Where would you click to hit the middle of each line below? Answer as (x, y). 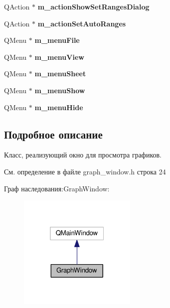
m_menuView (59, 57)
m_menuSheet (60, 74)
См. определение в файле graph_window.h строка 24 (85, 171)
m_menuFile (57, 40)
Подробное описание (53, 134)
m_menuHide (59, 107)
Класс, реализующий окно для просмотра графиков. (83, 155)
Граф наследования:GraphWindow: (57, 188)
